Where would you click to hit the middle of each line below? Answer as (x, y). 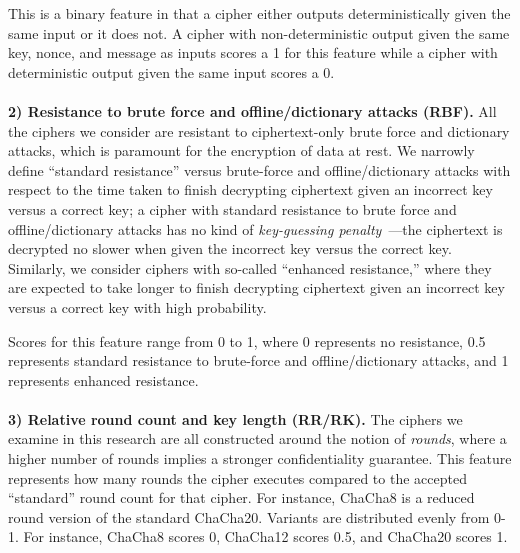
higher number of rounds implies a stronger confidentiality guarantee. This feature (260, 458)
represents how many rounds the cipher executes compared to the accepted (237, 477)
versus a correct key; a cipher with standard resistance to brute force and (232, 208)
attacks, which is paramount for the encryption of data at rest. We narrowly (241, 150)
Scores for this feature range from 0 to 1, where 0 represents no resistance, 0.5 (247, 340)
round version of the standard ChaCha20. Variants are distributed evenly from (249, 516)
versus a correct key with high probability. (137, 306)
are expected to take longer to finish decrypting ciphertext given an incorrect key (256, 287)
